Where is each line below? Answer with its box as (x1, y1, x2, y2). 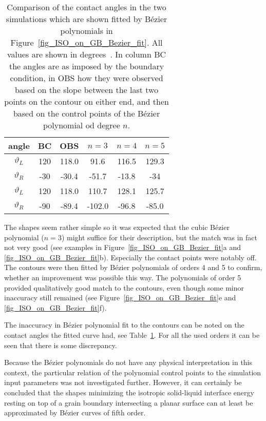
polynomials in (60, 25, 113, 36)
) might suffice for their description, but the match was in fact (61, 232, 257, 242)
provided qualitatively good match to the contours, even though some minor (4, 282, 244, 293)
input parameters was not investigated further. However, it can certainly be (4, 377, 242, 388)
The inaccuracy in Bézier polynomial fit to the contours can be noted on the (4, 319, 244, 330)
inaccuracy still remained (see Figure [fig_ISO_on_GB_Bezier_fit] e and (4, 292, 236, 303)
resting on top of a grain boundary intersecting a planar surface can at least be (4, 397, 253, 408)
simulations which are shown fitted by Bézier (6, 13, 167, 25)
